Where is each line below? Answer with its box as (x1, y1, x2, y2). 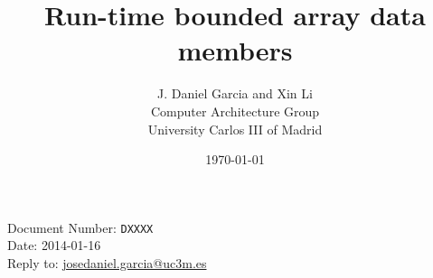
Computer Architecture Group (150, 101, 320, 120)
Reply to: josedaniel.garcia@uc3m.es (7, 253, 207, 272)
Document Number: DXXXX (7, 218, 154, 236)
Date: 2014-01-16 (7, 236, 101, 255)
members (177, 32, 293, 69)
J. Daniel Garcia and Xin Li (157, 84, 313, 103)
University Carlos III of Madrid (147, 119, 323, 138)
